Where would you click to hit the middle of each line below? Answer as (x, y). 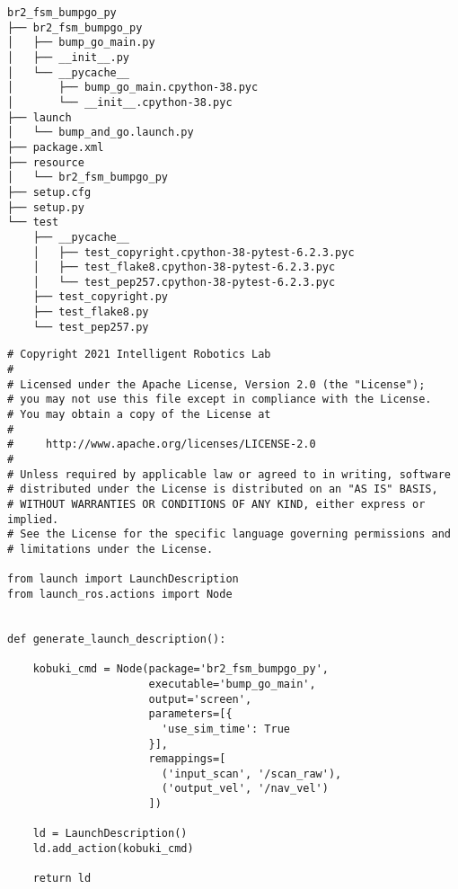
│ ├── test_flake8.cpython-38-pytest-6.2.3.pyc (184, 267)
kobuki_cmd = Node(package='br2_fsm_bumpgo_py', (181, 669)
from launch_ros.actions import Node (120, 594)
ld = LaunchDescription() (110, 834)
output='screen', (200, 699)
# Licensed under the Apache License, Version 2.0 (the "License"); (216, 384)
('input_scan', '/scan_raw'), (251, 773)
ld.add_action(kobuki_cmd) (113, 849)
